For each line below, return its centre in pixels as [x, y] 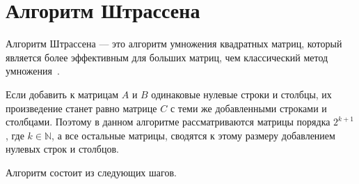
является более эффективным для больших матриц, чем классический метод [167, 57]
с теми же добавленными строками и [248, 108]
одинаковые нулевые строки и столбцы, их [241, 94]
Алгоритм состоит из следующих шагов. [91, 172]
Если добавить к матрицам [62, 94]
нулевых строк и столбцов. [62, 149]
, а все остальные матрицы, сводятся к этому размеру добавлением [193, 135]
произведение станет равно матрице [81, 108]
